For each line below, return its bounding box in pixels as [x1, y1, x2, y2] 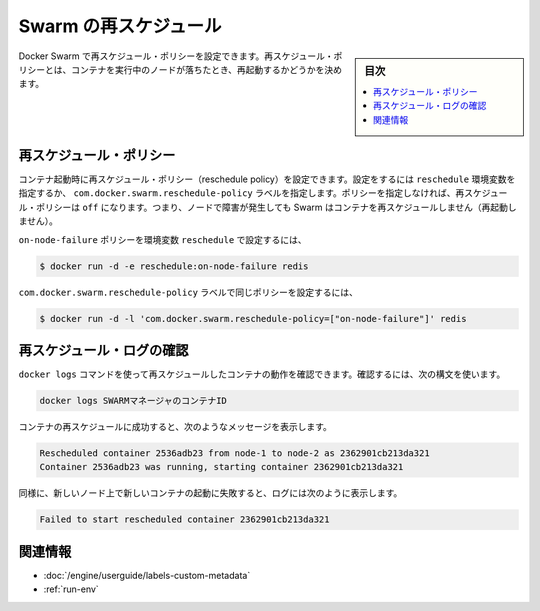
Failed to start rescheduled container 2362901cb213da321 [39, 514, 330, 525]
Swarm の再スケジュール [18, 15, 222, 37]
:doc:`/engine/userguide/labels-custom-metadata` [43, 569, 251, 581]
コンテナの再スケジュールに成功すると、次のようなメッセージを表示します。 [18, 421, 332, 433]
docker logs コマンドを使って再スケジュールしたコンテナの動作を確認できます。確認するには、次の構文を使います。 [18, 368, 506, 380]
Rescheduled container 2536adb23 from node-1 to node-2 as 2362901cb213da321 [39, 448, 430, 459]
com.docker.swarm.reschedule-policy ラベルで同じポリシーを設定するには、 [18, 286, 359, 298]
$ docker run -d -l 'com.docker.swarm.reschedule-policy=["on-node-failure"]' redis [39, 313, 467, 324]
